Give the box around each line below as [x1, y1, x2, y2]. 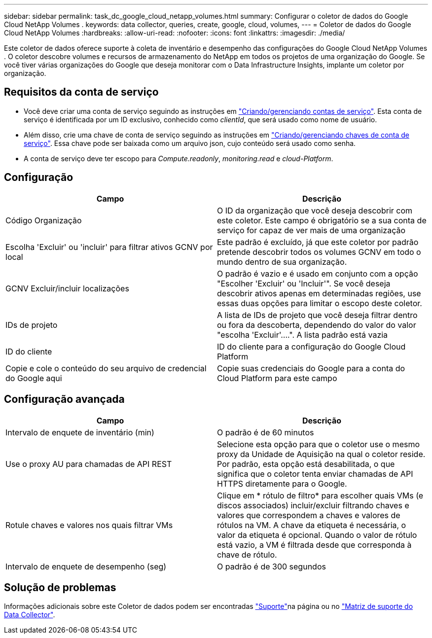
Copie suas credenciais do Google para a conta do [217, 363, 405, 373]
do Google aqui [5, 373, 62, 383]
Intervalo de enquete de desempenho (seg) [5, 561, 167, 571]
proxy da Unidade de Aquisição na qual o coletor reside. [217, 449, 426, 459]
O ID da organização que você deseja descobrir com [217, 205, 413, 215]
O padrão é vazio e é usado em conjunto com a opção [217, 268, 418, 279]
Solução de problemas [4, 581, 116, 594]
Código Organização [5, 215, 82, 225]
